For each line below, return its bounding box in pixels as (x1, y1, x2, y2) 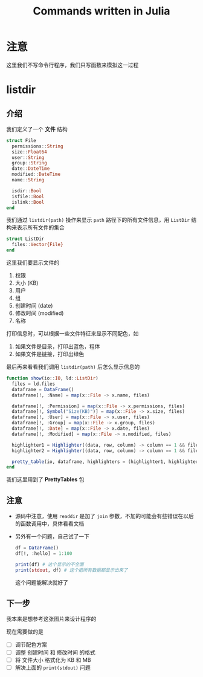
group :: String (11, 160, 47, 166)
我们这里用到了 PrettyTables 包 (6, 476, 85, 483)
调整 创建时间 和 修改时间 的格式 (14, 649, 95, 656)
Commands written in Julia (33, 4, 170, 18)
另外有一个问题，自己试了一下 (14, 533, 89, 540)
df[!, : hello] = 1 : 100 (14, 551, 72, 557)
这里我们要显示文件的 (6, 259, 59, 267)
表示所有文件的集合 (16, 224, 65, 231)
